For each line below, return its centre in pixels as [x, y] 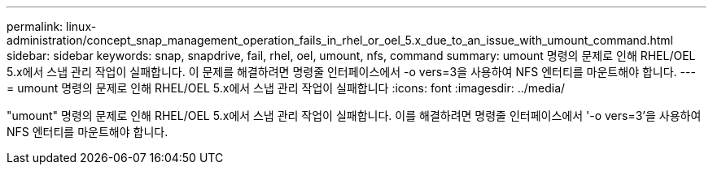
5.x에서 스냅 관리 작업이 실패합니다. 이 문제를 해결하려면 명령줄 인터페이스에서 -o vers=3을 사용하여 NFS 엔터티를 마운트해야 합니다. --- [351, 72]
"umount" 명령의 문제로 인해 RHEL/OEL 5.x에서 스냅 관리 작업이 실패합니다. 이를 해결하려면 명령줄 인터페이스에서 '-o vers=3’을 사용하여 [354, 115]
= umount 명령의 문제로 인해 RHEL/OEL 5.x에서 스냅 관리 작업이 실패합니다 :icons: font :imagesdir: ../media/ [286, 88]
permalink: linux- [52, 26]
